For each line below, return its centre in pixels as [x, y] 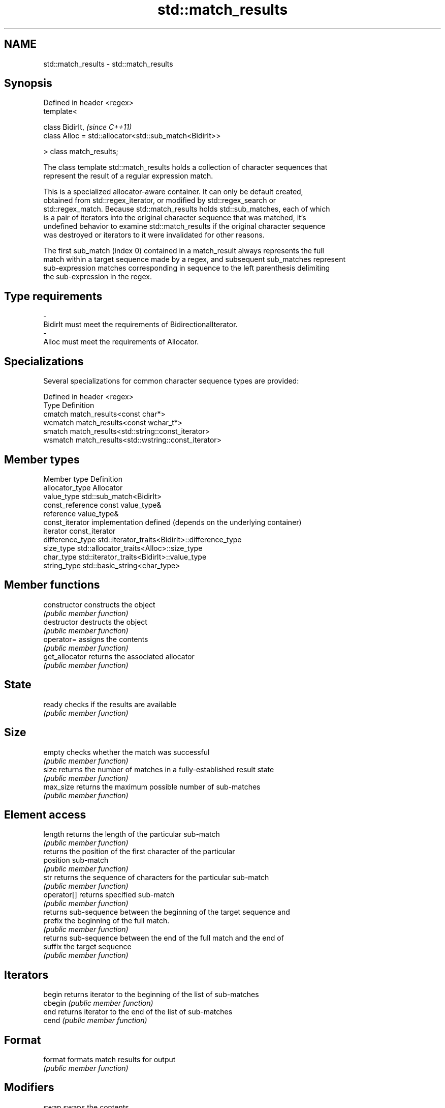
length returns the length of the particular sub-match [132, 834]
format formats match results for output [109, 1060]
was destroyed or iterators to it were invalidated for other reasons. [154, 235]
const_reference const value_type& [102, 505]
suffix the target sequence [87, 947]
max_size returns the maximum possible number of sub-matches [152, 786]
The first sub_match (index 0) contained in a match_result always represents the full [184, 251]
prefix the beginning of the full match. [106, 921]
